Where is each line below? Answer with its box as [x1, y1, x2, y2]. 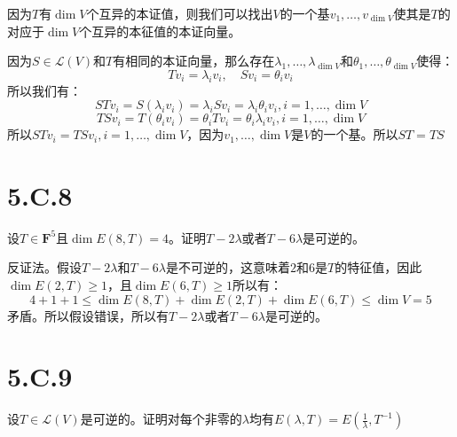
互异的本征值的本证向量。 [91, 21, 241, 40]
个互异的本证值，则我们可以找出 [86, 4, 273, 22]
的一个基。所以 [311, 125, 398, 144]
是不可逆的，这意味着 [165, 258, 290, 277]
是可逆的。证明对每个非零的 [80, 410, 242, 428]
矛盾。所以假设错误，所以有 [7, 306, 169, 324]
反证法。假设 [7, 258, 82, 277]
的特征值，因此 [335, 258, 422, 277]
